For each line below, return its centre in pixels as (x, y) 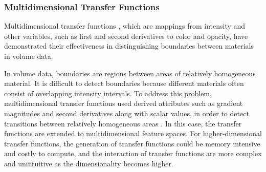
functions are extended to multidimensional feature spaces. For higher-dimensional (133, 133)
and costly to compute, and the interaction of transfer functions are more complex (133, 153)
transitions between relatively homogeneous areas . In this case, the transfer (123, 123)
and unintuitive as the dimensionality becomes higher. (89, 163)
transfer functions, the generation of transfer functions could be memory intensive (132, 143)
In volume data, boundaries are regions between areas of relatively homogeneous (130, 73)
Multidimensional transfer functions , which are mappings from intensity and (125, 26)
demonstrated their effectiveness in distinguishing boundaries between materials (129, 46)
